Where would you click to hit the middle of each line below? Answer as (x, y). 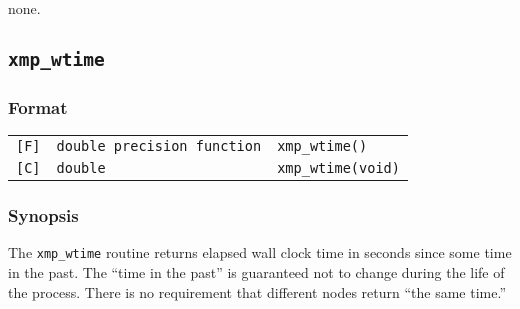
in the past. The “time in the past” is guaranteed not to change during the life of (256, 272)
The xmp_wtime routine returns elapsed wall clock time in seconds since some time (260, 252)
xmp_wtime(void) (338, 168)
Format (38, 106)
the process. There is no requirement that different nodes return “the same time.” (257, 291)
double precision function (159, 146)
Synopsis (43, 215)
